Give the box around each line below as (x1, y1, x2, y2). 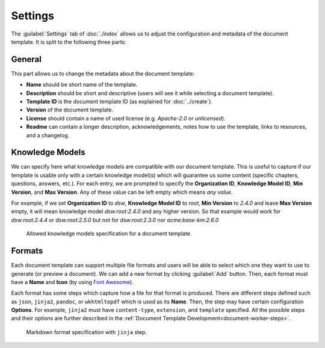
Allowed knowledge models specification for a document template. (26, 230, 192, 237)
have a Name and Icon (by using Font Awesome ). (11, 278, 134, 285)
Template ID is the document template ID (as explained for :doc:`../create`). (26, 98, 213, 105)
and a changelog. (26, 131, 70, 138)
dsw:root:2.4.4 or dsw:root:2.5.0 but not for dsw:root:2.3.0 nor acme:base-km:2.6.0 (11, 216, 219, 223)
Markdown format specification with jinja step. (26, 328, 147, 335)
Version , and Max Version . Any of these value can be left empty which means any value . (11, 188, 233, 196)
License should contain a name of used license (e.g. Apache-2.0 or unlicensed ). (26, 114, 226, 122)
